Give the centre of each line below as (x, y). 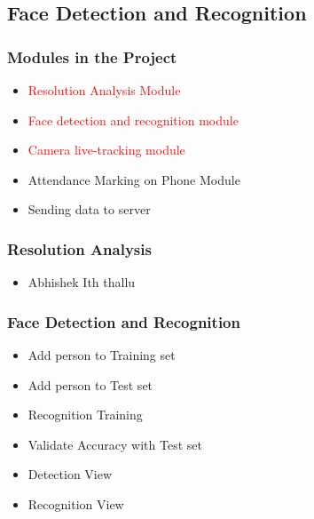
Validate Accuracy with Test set (115, 444)
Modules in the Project (92, 56)
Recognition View (76, 503)
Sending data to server (89, 209)
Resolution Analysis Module (104, 90)
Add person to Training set (102, 355)
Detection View (70, 474)
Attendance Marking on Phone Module (134, 179)
